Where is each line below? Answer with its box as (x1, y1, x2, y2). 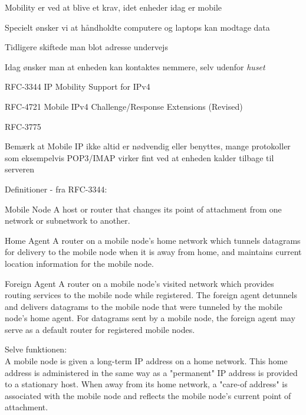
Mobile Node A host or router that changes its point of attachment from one (5, 202, 282, 215)
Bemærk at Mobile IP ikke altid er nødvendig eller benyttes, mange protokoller (5, 140, 291, 152)
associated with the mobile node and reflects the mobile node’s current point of (5, 389, 291, 401)
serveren (5, 163, 34, 175)
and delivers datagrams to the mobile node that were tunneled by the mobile (5, 300, 282, 312)
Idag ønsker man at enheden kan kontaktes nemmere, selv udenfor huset (5, 60, 265, 73)
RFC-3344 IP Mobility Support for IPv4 (5, 80, 150, 93)
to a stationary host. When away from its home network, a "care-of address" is (5, 378, 288, 390)
